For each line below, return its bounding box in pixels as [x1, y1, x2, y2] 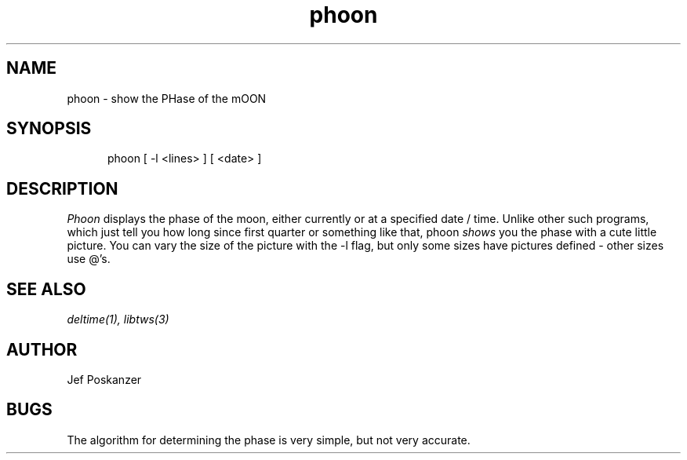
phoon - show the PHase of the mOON [67, 91, 267, 105]
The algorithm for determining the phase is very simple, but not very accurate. [67, 433, 471, 447]
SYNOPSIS [6, 119, 92, 139]
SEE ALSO [6, 279, 86, 299]
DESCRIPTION [6, 178, 118, 199]
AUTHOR [6, 339, 78, 360]
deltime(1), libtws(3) [67, 312, 169, 327]
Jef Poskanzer [67, 372, 142, 386]
